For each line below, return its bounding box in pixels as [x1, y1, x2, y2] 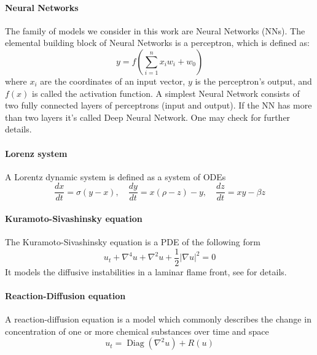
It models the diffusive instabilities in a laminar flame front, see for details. [5, 265, 287, 278]
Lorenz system [5, 147, 68, 159]
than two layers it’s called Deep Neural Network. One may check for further [5, 110, 291, 123]
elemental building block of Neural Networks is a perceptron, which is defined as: [5, 36, 310, 49]
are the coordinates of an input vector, [40, 74, 186, 87]
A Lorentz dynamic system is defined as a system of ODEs [5, 170, 226, 183]
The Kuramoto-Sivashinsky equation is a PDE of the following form [5, 235, 260, 248]
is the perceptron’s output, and [195, 74, 312, 87]
